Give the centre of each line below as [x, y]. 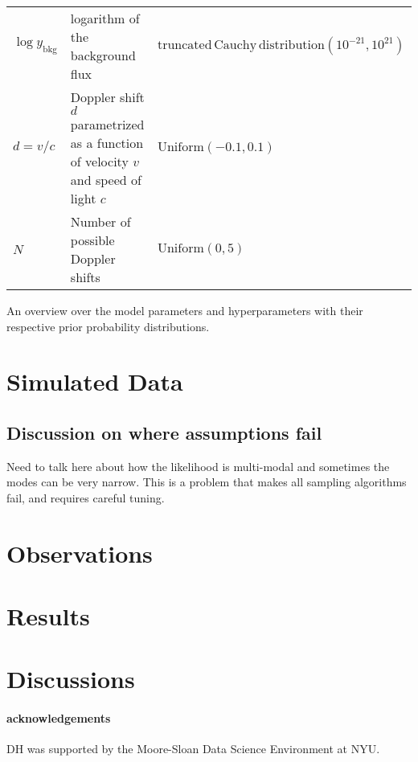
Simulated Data [95, 381]
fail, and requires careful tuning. [86, 497]
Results [48, 616]
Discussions [71, 679]
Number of [100, 221]
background [103, 55]
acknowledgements [59, 718]
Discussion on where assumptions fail [164, 432]
